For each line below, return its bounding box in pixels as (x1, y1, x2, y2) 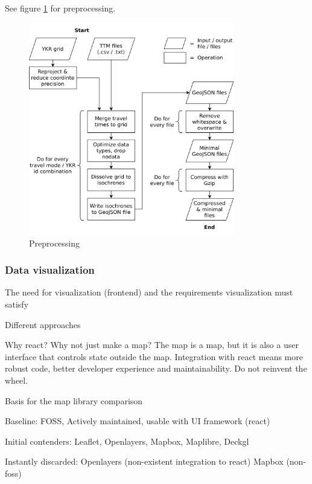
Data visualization (5, 262, 95, 277)
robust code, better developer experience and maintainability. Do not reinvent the (5, 362, 307, 375)
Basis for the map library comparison (5, 394, 143, 407)
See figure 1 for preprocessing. (5, 2, 116, 14)
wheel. (5, 374, 28, 387)
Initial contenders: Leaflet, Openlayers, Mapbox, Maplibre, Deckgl (5, 434, 249, 447)
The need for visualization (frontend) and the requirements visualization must (5, 286, 293, 298)
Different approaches (5, 318, 81, 331)
